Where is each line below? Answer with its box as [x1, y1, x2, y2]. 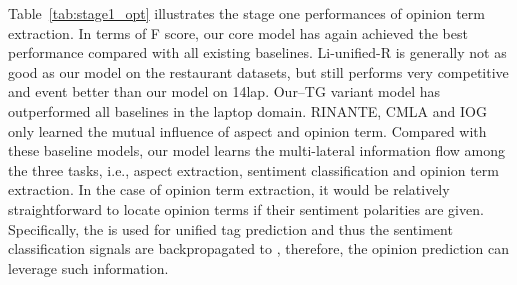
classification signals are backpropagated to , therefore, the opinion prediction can [8, 238, 510, 259]
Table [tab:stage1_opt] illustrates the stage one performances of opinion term [8, 3, 485, 23]
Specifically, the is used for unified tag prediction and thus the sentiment [8, 218, 453, 239]
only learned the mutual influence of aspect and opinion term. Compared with [8, 120, 487, 141]
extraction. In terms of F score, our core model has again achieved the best [8, 22, 468, 43]
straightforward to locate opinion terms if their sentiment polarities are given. [8, 198, 484, 219]
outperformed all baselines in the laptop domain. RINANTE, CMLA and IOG [8, 100, 487, 121]
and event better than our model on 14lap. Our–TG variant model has [8, 81, 441, 102]
